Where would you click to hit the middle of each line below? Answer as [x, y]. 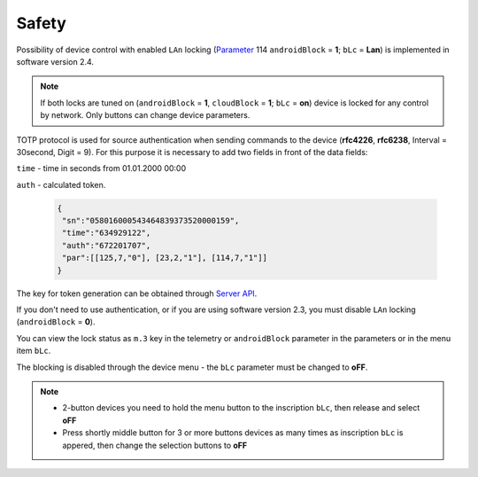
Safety [41, 23]
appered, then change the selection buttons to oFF [155, 445]
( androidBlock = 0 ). [56, 322]
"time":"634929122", [107, 233]
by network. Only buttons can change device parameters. [145, 115]
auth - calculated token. [61, 184]
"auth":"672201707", [107, 245]
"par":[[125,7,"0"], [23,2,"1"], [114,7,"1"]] [165, 258]
